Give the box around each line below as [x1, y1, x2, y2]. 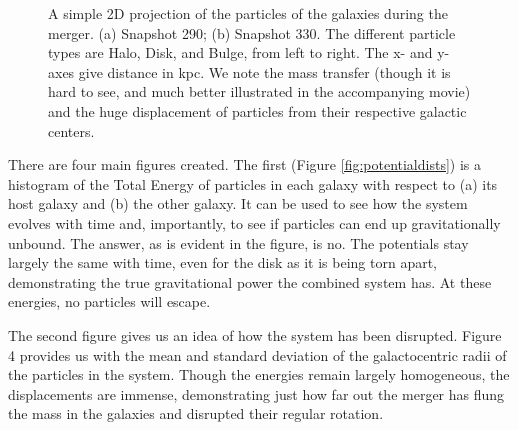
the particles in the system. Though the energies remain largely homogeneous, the [8, 364, 510, 385]
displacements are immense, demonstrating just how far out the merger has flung [8, 383, 505, 404]
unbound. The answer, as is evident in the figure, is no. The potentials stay [8, 232, 469, 253]
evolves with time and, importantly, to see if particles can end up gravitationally [8, 212, 501, 233]
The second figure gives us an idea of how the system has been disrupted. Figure [8, 324, 502, 345]
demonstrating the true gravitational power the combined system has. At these [8, 271, 492, 292]
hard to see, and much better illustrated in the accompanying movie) [48, 81, 471, 102]
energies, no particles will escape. [8, 291, 211, 312]
